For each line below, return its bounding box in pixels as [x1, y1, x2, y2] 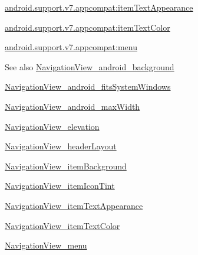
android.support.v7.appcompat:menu [5, 41, 138, 53]
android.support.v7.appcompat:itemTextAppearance [5, 1, 193, 13]
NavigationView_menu [5, 239, 87, 251]
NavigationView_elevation [5, 120, 100, 132]
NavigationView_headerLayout [5, 140, 117, 152]
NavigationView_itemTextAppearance [5, 199, 143, 211]
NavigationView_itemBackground [5, 159, 127, 172]
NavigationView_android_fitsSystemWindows [5, 80, 171, 93]
